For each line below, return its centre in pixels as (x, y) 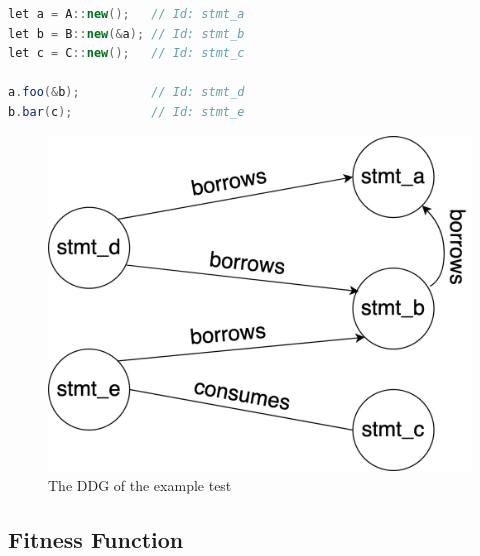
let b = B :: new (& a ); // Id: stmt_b (126, 33)
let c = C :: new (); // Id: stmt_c (126, 53)
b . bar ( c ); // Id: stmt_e (126, 111)
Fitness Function (96, 538)
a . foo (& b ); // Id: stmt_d (126, 92)
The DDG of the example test (140, 484)
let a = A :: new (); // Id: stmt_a (126, 14)
